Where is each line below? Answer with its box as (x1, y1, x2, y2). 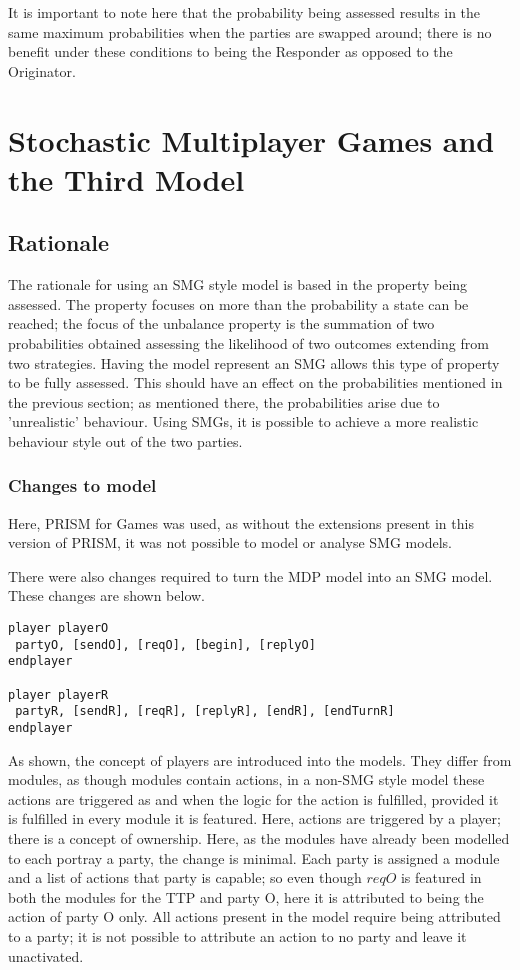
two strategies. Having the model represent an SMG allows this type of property (8, 352, 500, 373)
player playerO (8, 621, 109, 636)
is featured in (400, 867, 482, 888)
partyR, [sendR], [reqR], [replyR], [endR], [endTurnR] (15, 704, 395, 719)
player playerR (8, 687, 109, 702)
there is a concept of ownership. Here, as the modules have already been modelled (8, 828, 510, 849)
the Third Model (8, 158, 245, 199)
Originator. (8, 60, 76, 81)
